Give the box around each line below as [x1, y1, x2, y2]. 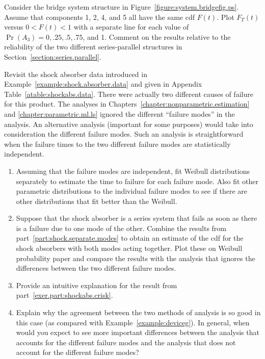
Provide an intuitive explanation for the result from [16, 279, 177, 290]
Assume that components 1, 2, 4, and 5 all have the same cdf [4, 11, 195, 22]
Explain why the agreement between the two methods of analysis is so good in [16, 307, 261, 318]
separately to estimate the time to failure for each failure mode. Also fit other [16, 175, 259, 186]
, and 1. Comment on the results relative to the [83, 31, 231, 42]
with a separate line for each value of [73, 21, 189, 32]
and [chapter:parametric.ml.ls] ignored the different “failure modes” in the [4, 108, 235, 119]
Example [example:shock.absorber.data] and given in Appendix [4, 79, 202, 89]
